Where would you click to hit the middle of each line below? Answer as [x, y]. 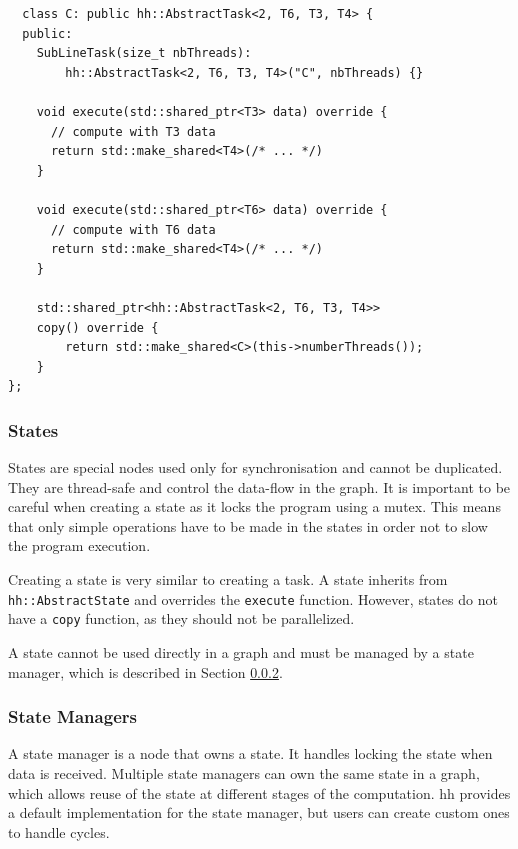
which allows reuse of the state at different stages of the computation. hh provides [259, 792]
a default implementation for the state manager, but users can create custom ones [259, 812]
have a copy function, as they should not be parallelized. [181, 618]
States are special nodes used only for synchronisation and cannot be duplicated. [255, 467]
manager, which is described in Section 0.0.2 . [145, 671]
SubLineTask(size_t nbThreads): [144, 53]
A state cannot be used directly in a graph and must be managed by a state [241, 651]
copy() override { [97, 327]
